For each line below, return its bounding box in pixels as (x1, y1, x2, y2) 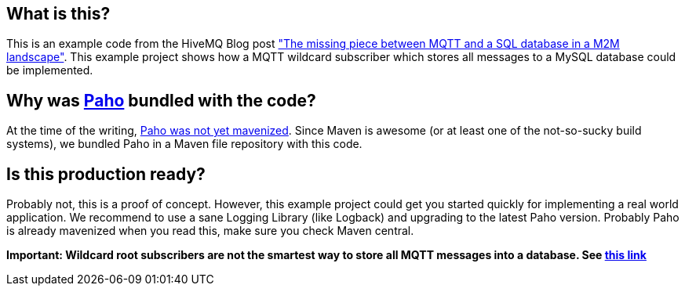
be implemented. (6, 63, 93, 78)
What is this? (6, 4, 111, 23)
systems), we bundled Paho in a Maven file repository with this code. (6, 137, 363, 151)
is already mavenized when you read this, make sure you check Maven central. (6, 224, 414, 238)
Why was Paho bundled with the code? (6, 90, 316, 110)
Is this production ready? (6, 164, 206, 184)
